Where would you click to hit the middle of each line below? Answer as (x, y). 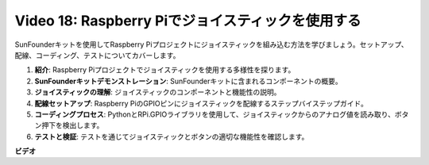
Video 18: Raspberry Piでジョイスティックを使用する (188, 21)
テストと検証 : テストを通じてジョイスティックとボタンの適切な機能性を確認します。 (172, 136)
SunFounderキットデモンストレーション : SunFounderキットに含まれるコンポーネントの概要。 (188, 81)
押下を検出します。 (72, 125)
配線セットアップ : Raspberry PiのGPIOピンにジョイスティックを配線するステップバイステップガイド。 (201, 103)
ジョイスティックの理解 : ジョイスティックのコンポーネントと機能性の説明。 (158, 92)
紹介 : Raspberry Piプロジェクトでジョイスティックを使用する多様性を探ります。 (165, 70)
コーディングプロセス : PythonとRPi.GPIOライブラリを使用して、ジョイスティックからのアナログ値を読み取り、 (214, 114)
